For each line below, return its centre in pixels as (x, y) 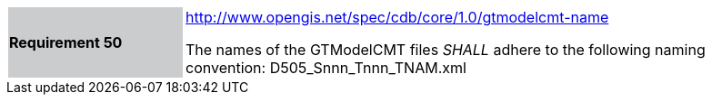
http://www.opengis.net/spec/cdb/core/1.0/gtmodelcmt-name (397, 17)
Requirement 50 (66, 42)
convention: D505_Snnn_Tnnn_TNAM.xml (326, 68)
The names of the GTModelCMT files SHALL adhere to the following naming (446, 50)
